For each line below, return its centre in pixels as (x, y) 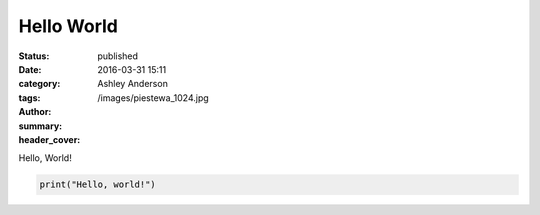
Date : (30, 69)
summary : (40, 126)
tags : (29, 97)
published (118, 56)
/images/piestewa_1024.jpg (153, 97)
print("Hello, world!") (98, 184)
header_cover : (49, 139)
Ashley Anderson (133, 84)
